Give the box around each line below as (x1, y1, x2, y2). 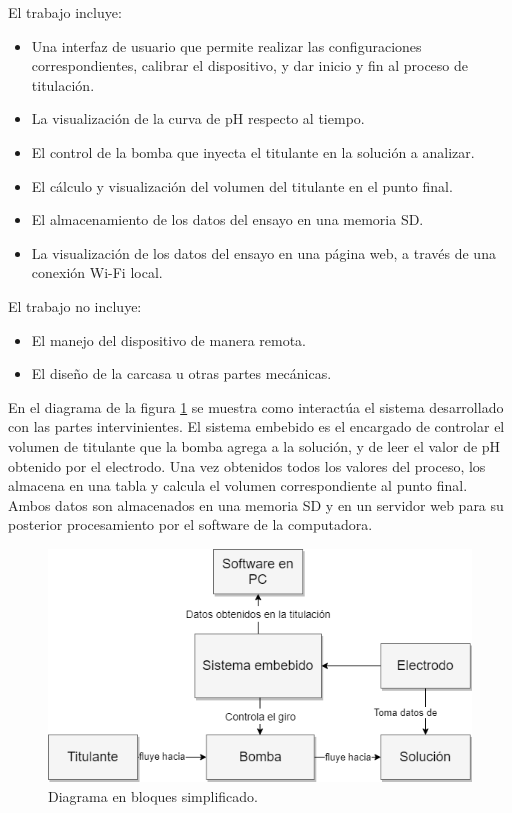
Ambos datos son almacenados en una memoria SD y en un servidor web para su (8, 494, 504, 515)
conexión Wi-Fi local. (31, 262, 163, 283)
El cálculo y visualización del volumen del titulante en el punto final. (31, 175, 453, 196)
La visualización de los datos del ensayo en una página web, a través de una (31, 242, 496, 263)
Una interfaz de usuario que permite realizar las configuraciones (31, 35, 422, 56)
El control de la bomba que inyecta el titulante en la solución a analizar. (31, 141, 475, 162)
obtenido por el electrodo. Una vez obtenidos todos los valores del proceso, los (8, 455, 486, 476)
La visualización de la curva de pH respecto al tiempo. (31, 108, 365, 129)
